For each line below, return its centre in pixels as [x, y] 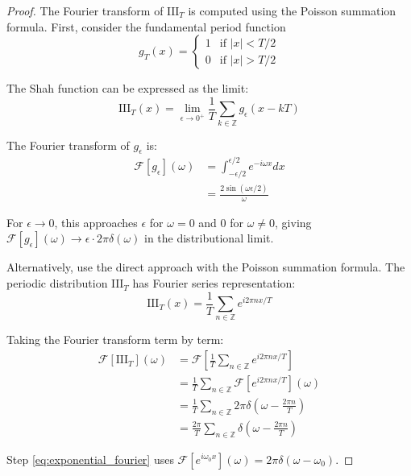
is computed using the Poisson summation [292, 10]
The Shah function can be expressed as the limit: [128, 88]
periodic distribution [57, 283]
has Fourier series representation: [214, 283]
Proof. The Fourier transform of [85, 10]
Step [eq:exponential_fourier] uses [90, 459]
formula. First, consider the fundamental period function [146, 26]
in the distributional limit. [209, 238]
